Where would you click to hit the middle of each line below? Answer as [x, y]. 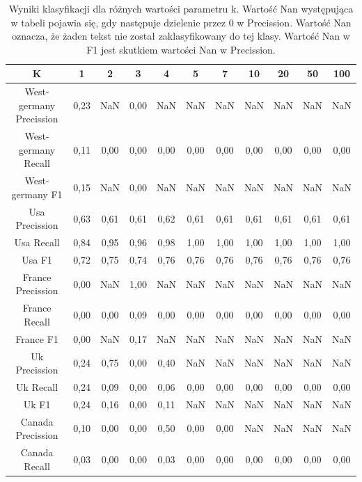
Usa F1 [37, 259]
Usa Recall [37, 242]
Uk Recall [37, 387]
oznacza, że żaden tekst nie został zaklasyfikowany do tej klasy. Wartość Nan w [181, 36]
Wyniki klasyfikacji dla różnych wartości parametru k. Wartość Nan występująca [181, 8]
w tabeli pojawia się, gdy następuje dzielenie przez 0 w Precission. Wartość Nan [181, 22]
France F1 [37, 338]
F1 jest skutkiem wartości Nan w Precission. [181, 49]
